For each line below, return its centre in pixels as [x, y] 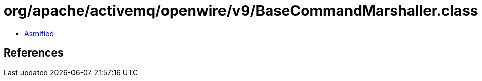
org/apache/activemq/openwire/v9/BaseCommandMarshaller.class [241, 11]
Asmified [39, 33]
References [34, 53]
